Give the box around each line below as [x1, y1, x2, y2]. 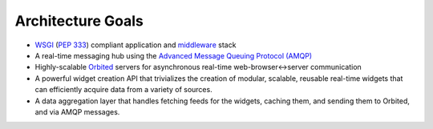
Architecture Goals [14, 12, 144, 30]
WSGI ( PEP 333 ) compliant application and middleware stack [34, 40, 237, 50]
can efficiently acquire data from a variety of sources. [34, 85, 212, 95]
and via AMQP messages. [34, 107, 120, 116]
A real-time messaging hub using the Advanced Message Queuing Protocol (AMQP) [34, 50, 313, 60]
